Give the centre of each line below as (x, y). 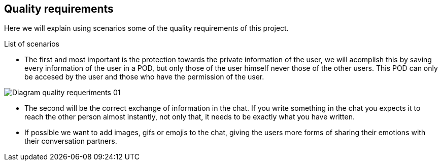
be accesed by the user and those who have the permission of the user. (144, 77)
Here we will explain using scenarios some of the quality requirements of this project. (146, 28)
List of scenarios (32, 44)
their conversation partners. (71, 141)
